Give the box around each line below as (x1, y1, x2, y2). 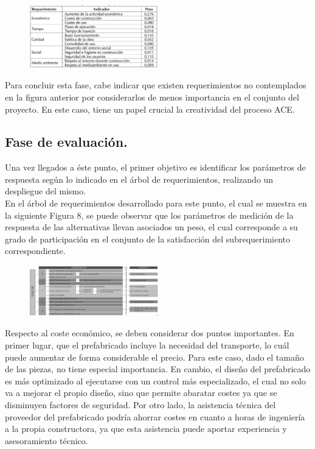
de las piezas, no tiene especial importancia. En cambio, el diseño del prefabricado (5, 362, 311, 375)
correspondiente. (5, 244, 66, 257)
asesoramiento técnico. (5, 434, 88, 447)
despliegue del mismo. (5, 185, 86, 197)
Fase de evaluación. (5, 132, 128, 151)
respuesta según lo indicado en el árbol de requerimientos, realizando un (5, 172, 274, 185)
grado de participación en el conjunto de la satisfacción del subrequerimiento (5, 232, 291, 245)
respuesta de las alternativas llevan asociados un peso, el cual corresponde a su (5, 221, 298, 233)
